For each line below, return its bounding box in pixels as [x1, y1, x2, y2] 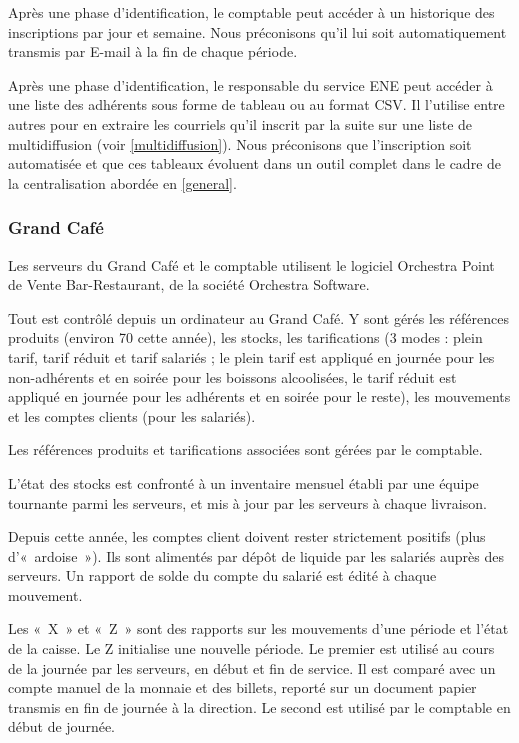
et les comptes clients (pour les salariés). [8, 405, 256, 426]
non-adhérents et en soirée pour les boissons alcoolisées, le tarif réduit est [8, 366, 457, 387]
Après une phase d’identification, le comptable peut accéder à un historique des [8, 2, 495, 22]
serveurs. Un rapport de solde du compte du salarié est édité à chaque [8, 565, 437, 586]
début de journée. [8, 716, 116, 737]
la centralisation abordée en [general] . [8, 172, 237, 193]
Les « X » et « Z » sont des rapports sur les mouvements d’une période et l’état [8, 618, 509, 639]
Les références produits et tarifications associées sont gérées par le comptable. [8, 439, 483, 460]
